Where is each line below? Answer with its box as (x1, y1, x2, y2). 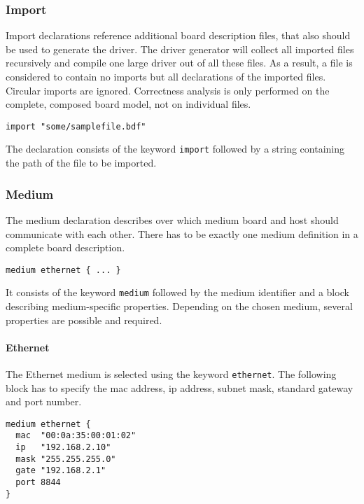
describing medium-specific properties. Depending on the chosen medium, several (6, 299, 353, 313)
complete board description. (6, 240, 125, 255)
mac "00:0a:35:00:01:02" (15, 430, 136, 441)
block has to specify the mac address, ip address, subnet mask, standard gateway (6, 380, 353, 395)
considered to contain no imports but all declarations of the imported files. (6, 69, 326, 83)
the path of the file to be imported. (6, 155, 157, 170)
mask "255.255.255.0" (15, 454, 116, 464)
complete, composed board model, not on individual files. (6, 97, 251, 111)
